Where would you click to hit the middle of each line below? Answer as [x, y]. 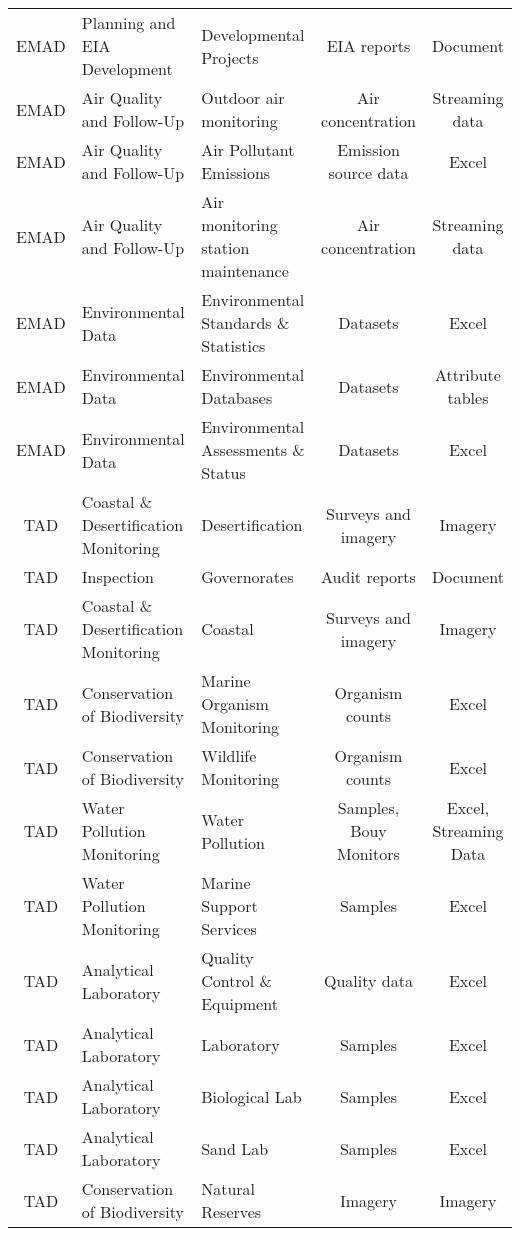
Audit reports [368, 576]
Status [223, 472]
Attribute [468, 374]
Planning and [128, 22]
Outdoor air [243, 97]
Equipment [239, 1003]
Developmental [253, 34]
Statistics [233, 345]
